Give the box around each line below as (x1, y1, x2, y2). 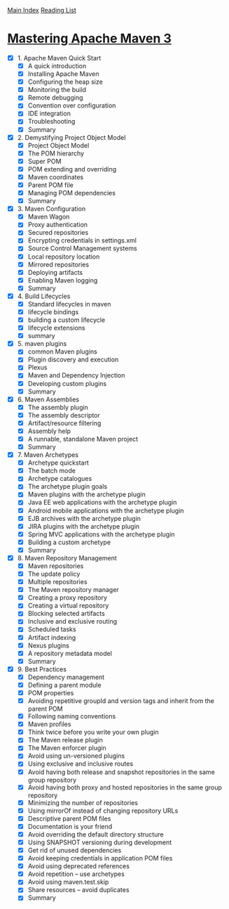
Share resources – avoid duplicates (27, 886, 130, 894)
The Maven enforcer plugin (27, 744, 106, 752)
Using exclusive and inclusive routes (27, 759, 134, 768)
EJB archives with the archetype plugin (27, 514, 141, 522)
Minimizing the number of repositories (27, 798, 139, 807)
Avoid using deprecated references (27, 862, 130, 870)
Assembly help (27, 427, 71, 435)
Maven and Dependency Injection (27, 371, 125, 380)
